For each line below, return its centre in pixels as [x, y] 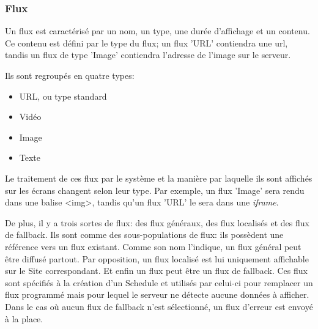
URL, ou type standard [63, 96]
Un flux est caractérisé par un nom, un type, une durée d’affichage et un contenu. [157, 31]
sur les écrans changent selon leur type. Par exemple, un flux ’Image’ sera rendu [155, 190]
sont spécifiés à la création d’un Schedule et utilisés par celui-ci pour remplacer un [159, 282]
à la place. [24, 318]
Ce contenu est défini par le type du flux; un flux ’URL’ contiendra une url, [146, 43]
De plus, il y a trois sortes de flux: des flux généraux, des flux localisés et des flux [157, 222]
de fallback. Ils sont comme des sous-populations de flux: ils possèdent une [144, 235]
